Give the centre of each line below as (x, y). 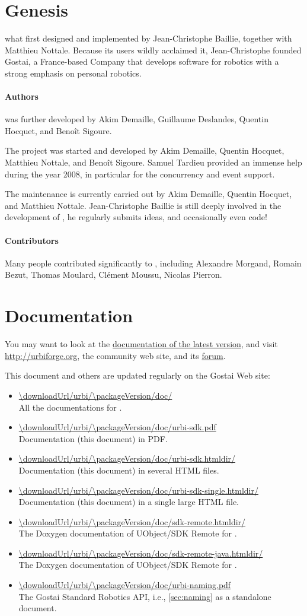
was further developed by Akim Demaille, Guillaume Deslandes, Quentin (137, 119)
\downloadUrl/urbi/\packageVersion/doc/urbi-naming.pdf (125, 585)
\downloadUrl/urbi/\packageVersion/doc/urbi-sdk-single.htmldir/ (138, 490)
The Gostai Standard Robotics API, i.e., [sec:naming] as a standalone (145, 596)
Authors (22, 96)
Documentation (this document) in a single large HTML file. (129, 502)
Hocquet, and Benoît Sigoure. (58, 130)
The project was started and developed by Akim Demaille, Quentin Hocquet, (145, 150)
